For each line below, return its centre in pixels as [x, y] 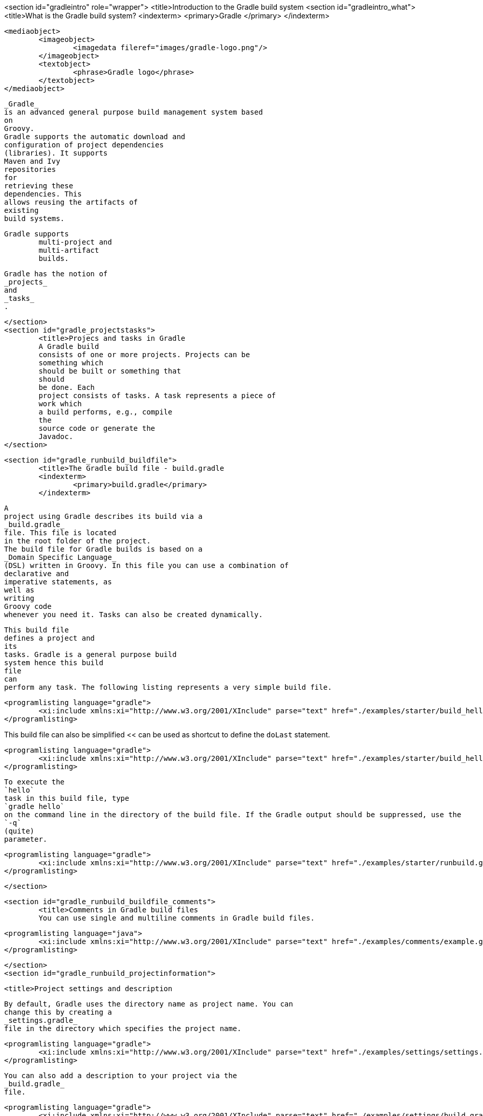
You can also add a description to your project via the [121, 1076]
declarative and [37, 574]
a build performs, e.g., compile [105, 412]
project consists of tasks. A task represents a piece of [157, 396]
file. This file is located [60, 533]
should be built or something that [110, 371]
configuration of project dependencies [84, 145]
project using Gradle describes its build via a [103, 516]
